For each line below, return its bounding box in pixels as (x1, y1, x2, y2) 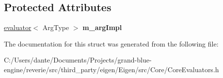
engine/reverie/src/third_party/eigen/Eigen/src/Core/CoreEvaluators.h (4, 64, 219, 74)
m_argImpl (82, 22, 122, 32)
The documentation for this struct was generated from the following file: (4, 38, 219, 48)
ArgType (42, 22, 69, 32)
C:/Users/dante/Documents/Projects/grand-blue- (4, 55, 152, 65)
